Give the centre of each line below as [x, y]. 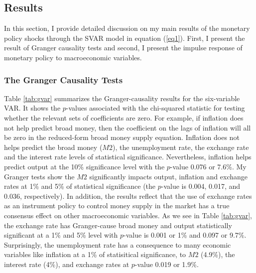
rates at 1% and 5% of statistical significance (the [80, 186]
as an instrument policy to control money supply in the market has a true [117, 205]
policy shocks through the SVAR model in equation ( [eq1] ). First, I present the [125, 38]
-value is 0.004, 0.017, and [201, 186]
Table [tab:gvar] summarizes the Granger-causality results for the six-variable [122, 98]
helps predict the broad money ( [53, 147]
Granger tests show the [39, 176]
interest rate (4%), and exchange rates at [67, 264]
